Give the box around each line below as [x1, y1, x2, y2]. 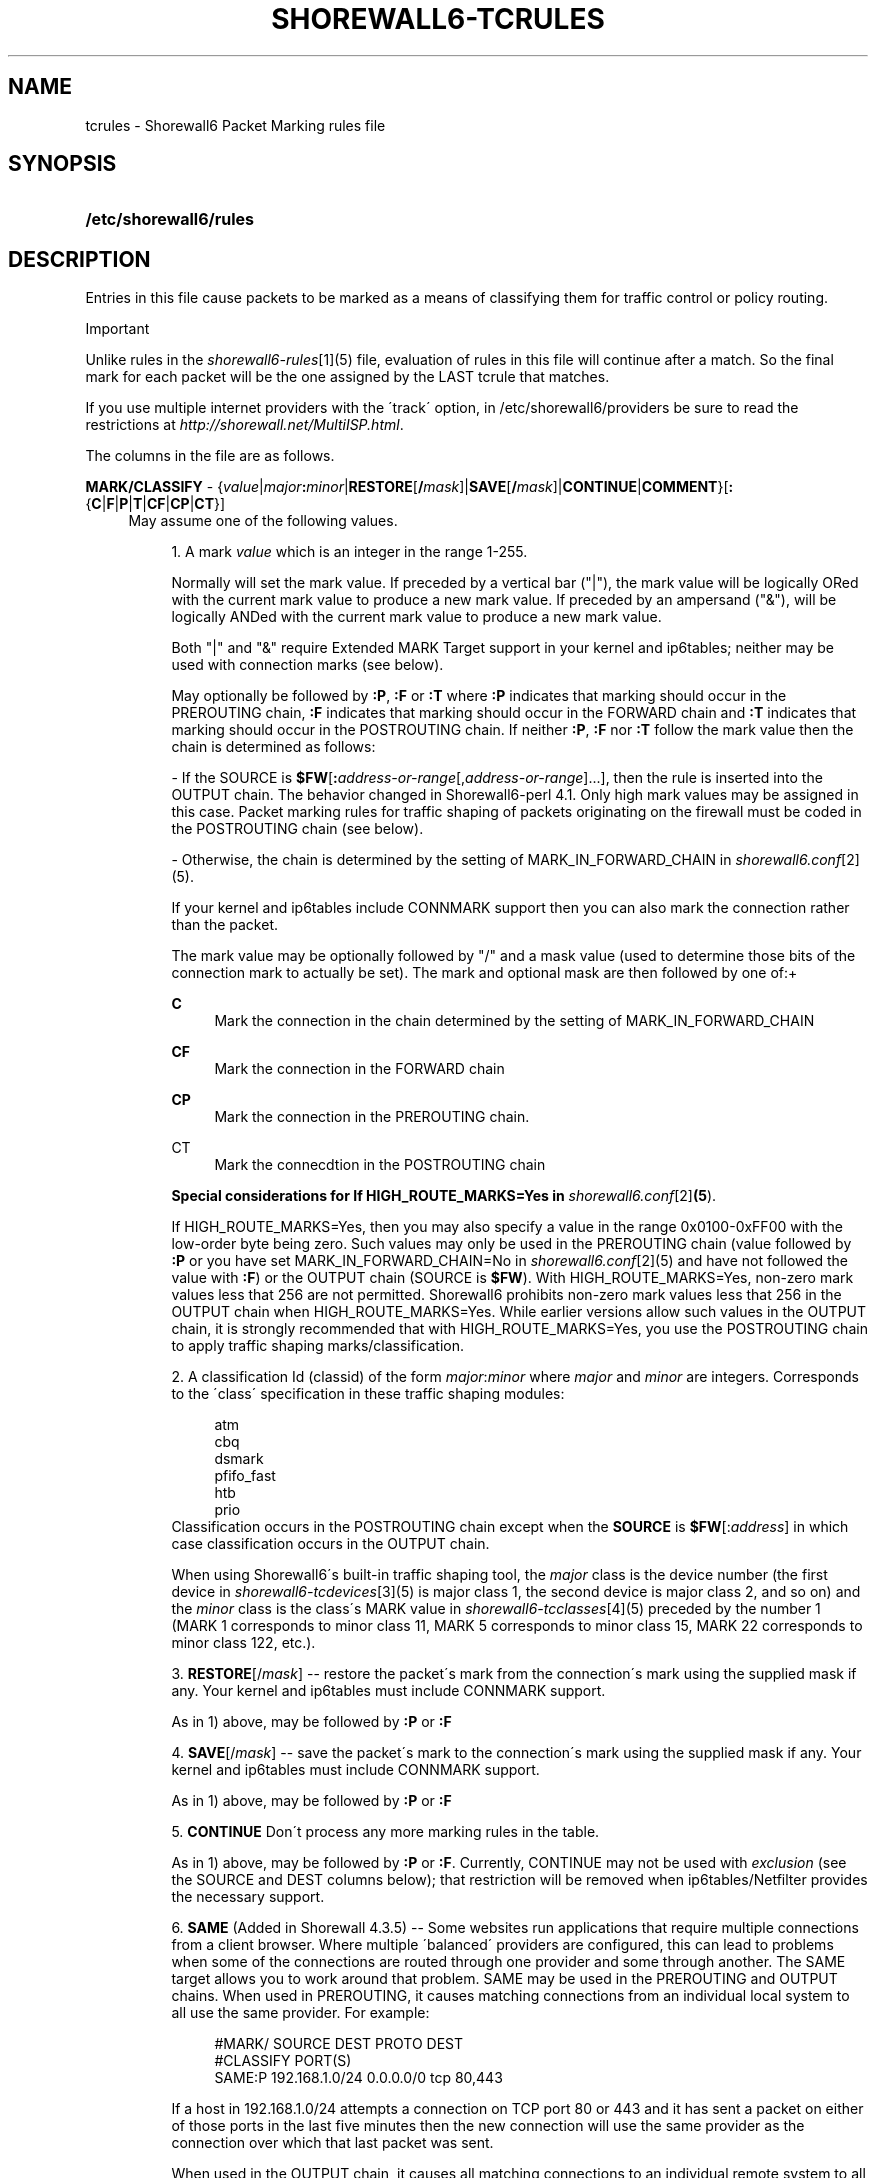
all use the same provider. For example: [171, 2004, 430, 2022]
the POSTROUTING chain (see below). [171, 820, 424, 838]
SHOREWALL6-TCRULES [271, 2, 605, 36]
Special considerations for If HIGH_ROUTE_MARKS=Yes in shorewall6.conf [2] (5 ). [171, 1187, 717, 1205]
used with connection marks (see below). [171, 656, 444, 674]
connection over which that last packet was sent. [171, 2134, 494, 2152]
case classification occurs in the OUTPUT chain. [171, 1535, 490, 1553]
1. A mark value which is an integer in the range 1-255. [171, 543, 528, 561]
